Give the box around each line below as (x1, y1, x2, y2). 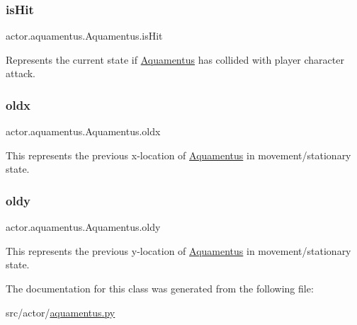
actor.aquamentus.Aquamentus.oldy (6, 219, 161, 234)
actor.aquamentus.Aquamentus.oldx (6, 124, 161, 139)
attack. (6, 66, 35, 81)
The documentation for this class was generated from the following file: (6, 281, 314, 295)
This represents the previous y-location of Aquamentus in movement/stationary (6, 243, 351, 258)
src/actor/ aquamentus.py (6, 304, 115, 319)
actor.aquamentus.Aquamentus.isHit (6, 28, 163, 43)
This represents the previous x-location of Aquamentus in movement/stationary (6, 147, 351, 162)
